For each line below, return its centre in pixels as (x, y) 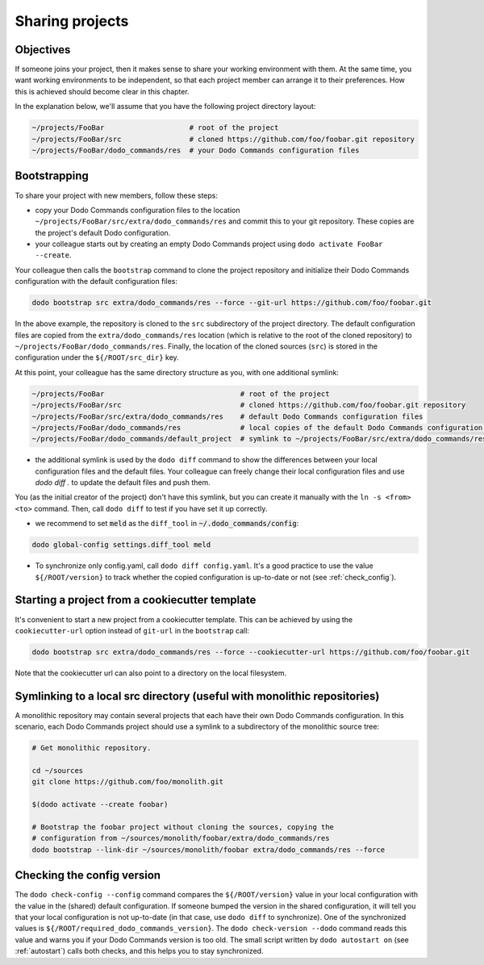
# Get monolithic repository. (92, 748)
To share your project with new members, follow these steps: (116, 195)
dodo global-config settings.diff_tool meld (121, 545)
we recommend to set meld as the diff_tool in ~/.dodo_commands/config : (167, 524)
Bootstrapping (52, 176)
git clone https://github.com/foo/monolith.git (127, 782)
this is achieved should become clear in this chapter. (102, 91)
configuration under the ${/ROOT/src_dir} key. (97, 357)
